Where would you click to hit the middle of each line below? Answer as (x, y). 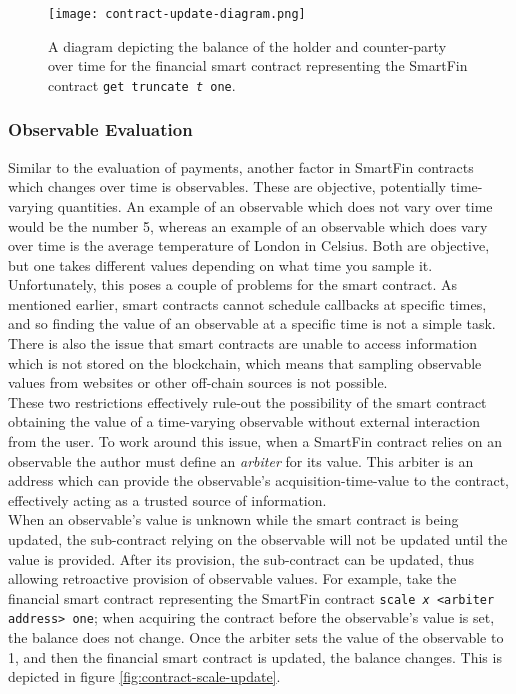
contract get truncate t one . (142, 84)
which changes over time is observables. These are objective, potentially (227, 186)
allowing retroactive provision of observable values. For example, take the (232, 578)
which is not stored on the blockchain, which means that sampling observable (245, 362)
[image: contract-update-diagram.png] (177, 14)
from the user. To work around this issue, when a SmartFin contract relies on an (255, 441)
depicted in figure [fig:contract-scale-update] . (144, 676)
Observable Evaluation (100, 129)
